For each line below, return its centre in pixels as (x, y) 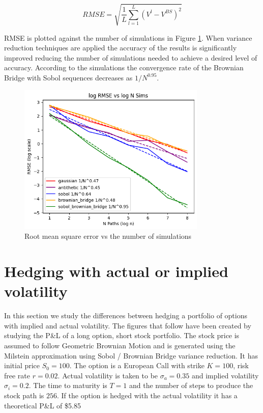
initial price (22, 365)
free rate (17, 375)
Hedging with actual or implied (116, 271)
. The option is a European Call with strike (137, 365)
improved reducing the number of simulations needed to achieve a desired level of (131, 57)
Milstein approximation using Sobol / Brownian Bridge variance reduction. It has (131, 355)
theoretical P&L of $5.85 (42, 405)
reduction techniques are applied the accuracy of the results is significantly (121, 48)
